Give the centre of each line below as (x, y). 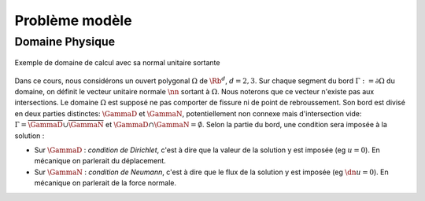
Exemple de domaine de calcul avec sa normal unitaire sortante (117, 63)
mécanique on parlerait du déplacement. (100, 161)
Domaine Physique (65, 42)
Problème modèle (74, 20)
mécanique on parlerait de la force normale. (105, 183)
